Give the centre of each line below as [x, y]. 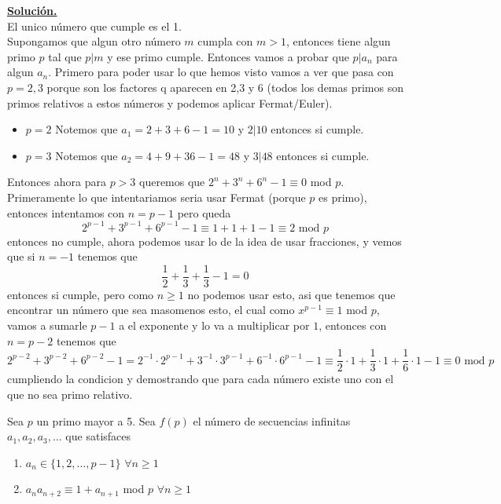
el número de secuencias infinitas [272, 420]
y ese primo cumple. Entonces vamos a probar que [228, 56]
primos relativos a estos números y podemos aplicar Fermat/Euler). [170, 102]
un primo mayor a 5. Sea [96, 420]
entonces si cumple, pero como [81, 294]
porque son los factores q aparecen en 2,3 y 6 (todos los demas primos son [225, 87]
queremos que [172, 182]
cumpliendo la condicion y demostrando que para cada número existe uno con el [201, 379]
